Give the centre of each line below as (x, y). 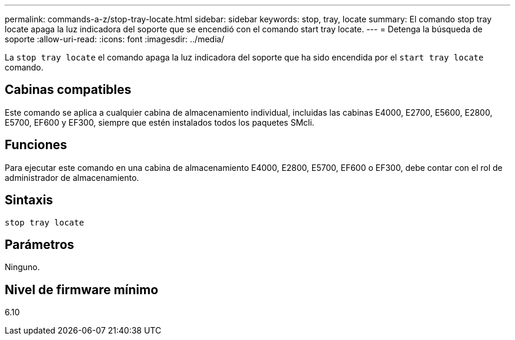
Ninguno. (22, 267)
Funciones (36, 145)
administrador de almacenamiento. (72, 177)
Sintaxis (29, 200)
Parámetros (40, 244)
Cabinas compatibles (68, 90)
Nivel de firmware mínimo (82, 289)
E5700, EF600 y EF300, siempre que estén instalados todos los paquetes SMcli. (160, 122)
